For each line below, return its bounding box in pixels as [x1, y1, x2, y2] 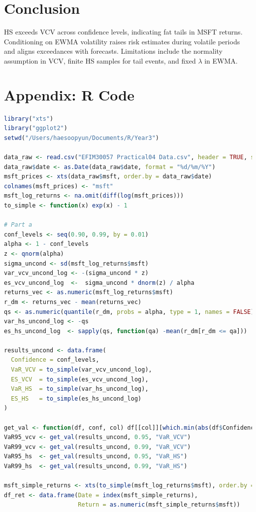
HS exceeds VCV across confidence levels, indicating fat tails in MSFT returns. [4, 27, 243, 37]
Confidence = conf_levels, [11, 356, 99, 364]
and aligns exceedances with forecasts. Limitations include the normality [4, 46, 223, 56]
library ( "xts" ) [4, 115, 54, 122]
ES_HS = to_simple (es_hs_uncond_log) [11, 395, 142, 402]
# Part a [4, 221, 32, 229]
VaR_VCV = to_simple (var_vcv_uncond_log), [11, 366, 152, 374]
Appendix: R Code [4, 84, 134, 104]
